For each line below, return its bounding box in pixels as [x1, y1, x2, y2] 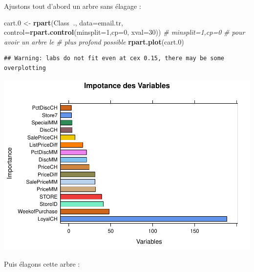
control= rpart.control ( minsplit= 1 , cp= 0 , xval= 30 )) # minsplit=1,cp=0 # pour [4, 27, 245, 37]
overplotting [4, 64, 46, 71]
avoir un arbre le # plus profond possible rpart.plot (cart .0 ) [4, 36, 184, 46]
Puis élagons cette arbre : [4, 259, 80, 269]
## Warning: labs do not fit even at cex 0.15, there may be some [4, 55, 225, 62]
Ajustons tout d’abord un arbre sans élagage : [4, 1, 141, 11]
